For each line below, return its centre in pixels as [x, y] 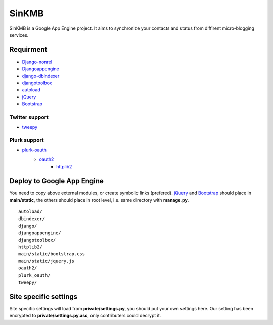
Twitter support [29, 117]
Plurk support [27, 140]
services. [19, 35]
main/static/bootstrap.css [52, 254]
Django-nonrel [37, 62]
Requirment [28, 50]
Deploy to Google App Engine [56, 181]
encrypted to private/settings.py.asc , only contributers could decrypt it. [85, 316]
